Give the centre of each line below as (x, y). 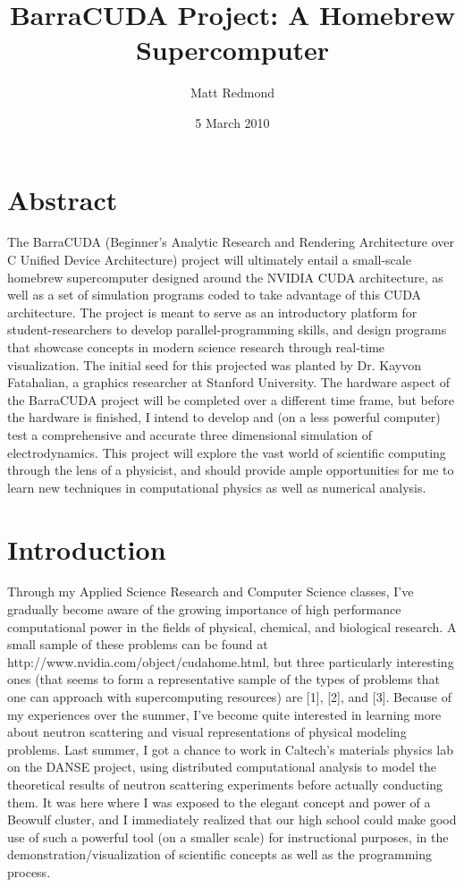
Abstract (63, 199)
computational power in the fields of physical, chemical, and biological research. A (232, 626)
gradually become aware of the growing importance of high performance (204, 609)
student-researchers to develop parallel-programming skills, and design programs (227, 329)
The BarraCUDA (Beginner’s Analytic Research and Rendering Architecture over (231, 242)
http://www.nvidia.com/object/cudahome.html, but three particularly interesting (231, 661)
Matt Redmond (232, 93)
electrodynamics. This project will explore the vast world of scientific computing (227, 452)
